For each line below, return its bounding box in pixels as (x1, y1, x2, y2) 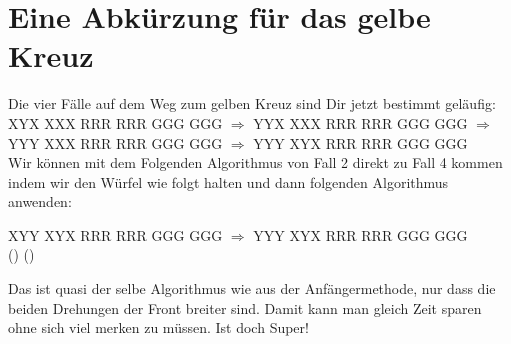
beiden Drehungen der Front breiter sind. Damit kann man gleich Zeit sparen (8, 297, 482, 318)
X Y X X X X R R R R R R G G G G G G (8, 112, 223, 133)
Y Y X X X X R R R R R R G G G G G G (253, 112, 468, 133)
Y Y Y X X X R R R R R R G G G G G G (8, 132, 223, 153)
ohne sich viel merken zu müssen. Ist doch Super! (8, 317, 309, 338)
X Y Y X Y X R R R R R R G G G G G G (8, 224, 223, 245)
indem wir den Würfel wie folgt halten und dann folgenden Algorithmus (8, 171, 449, 192)
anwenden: (8, 191, 72, 212)
